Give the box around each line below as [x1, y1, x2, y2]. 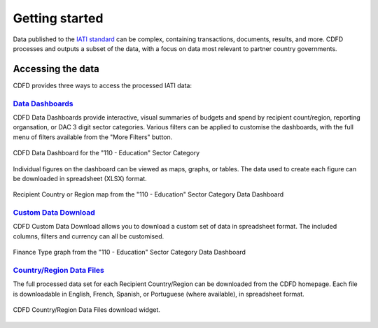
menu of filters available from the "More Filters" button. [13, 133, 173, 141]
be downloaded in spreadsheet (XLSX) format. [13, 174, 147, 183]
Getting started [13, 10, 104, 26]
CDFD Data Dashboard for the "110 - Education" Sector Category [13, 149, 200, 157]
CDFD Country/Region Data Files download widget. [13, 306, 161, 314]
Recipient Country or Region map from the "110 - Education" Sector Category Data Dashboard [13, 190, 284, 199]
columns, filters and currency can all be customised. [13, 231, 164, 241]
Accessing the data [13, 63, 99, 75]
